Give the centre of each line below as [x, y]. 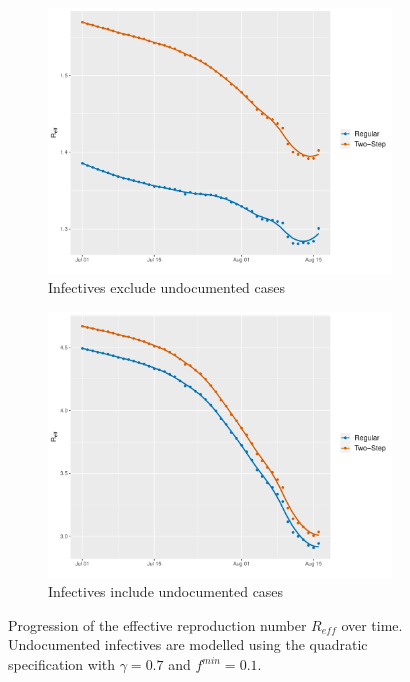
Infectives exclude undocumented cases [167, 287]
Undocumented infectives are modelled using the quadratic [188, 644]
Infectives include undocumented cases [166, 591]
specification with [62, 664]
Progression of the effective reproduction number [157, 624]
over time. [372, 624]
